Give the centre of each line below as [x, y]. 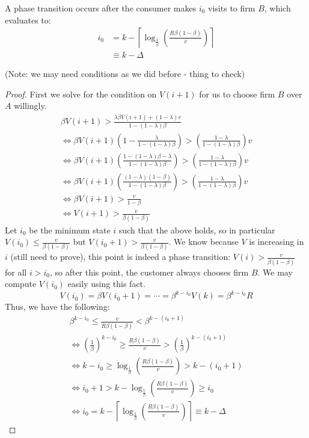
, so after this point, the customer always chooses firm [149, 272]
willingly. [30, 106]
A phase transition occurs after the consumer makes [101, 8]
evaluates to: [28, 20]
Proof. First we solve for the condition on [81, 94]
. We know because [203, 242]
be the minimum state [70, 230]
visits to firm [232, 8]
